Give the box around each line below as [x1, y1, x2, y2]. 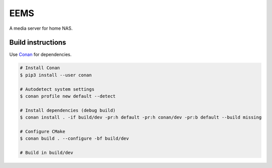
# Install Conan [20, 65, 60, 71]
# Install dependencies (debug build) [20, 107, 116, 113]
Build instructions [9, 38, 66, 47]
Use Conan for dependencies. [9, 51, 72, 58]
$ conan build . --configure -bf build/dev [20, 136, 129, 141]
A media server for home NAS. [9, 25, 73, 31]
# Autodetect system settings [20, 86, 95, 92]
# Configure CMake [20, 129, 65, 134]
